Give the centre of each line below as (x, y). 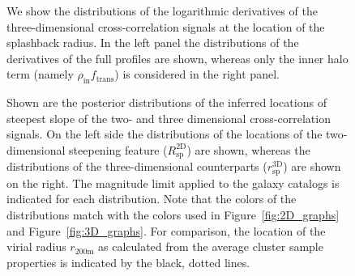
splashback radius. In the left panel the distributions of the (153, 42)
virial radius (36, 246)
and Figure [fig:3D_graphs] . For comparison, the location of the (166, 230)
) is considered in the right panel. (197, 74)
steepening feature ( (118, 149)
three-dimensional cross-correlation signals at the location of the (166, 26)
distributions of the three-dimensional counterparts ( (137, 166)
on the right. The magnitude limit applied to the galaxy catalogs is (173, 183)
